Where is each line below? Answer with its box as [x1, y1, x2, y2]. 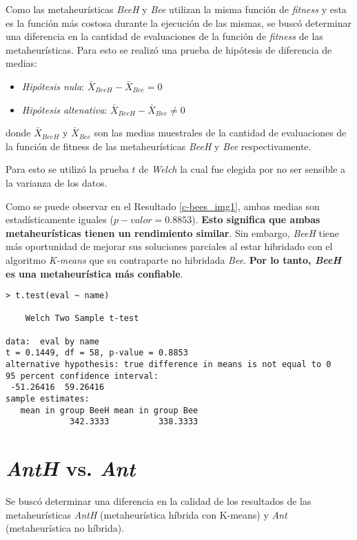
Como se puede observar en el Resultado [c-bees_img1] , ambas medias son [6, 198, 320, 213]
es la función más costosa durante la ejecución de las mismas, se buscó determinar [6, 15, 352, 30]
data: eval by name [6, 336, 100, 346]
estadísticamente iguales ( [6, 212, 114, 227]
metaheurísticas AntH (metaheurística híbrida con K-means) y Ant [6, 507, 287, 521]
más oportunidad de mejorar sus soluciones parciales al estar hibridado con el [6, 239, 333, 253]
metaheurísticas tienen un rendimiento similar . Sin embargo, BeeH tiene [6, 225, 340, 240]
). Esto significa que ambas [192, 212, 320, 227]
